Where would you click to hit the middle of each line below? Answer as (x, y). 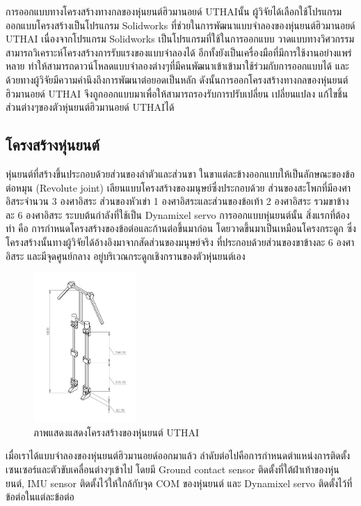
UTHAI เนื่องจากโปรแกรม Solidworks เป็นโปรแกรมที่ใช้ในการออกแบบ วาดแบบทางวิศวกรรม (180, 39)
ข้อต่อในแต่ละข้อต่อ (40, 497)
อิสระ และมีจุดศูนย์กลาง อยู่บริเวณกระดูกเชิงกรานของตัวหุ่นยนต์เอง (126, 255)
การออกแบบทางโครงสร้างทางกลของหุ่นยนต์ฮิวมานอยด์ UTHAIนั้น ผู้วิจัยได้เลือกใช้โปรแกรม (174, 11)
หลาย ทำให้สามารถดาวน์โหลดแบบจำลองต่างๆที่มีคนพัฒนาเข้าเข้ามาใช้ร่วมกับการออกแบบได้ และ (177, 66)
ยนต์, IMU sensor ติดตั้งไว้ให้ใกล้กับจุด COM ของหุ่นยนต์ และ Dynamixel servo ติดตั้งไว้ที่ (179, 483)
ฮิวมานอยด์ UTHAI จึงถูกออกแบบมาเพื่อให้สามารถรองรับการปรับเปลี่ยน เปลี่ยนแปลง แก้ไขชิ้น (177, 93)
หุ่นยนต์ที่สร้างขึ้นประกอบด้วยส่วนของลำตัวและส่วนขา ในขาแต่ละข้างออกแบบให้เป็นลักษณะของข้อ (180, 173)
